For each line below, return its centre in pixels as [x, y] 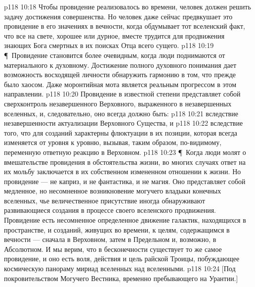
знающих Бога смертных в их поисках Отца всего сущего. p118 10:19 [109, 45]
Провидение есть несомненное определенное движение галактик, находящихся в [125, 220]
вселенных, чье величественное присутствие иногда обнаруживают [105, 200]
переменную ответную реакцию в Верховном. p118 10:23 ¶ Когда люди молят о [125, 152]
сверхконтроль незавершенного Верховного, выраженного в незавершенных [118, 103]
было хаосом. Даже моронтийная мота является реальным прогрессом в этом [120, 84]
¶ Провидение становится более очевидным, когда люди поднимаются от [115, 55]
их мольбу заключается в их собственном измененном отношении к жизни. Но [123, 171]
